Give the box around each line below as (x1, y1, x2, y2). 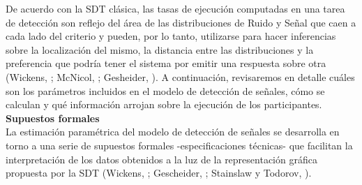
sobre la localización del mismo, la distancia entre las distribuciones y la (6, 42, 314, 57)
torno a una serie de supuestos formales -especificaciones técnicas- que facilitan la (6, 138, 353, 152)
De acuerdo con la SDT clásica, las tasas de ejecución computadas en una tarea (6, 1, 345, 15)
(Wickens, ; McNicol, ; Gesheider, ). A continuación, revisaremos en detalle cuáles (6, 69, 355, 84)
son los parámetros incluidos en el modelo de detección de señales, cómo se (6, 83, 325, 98)
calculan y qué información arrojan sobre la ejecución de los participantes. (6, 97, 322, 112)
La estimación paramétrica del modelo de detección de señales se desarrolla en (6, 124, 340, 139)
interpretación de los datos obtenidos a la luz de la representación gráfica (6, 151, 317, 166)
